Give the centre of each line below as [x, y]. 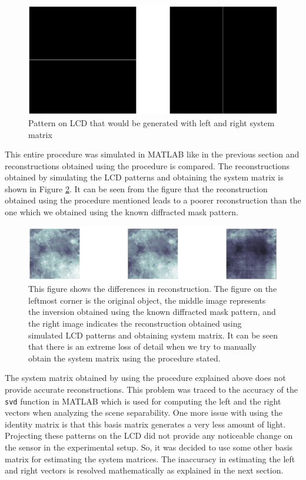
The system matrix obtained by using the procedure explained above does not [145, 378]
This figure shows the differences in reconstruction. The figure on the [153, 289]
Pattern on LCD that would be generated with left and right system [152, 122]
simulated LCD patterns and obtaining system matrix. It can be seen [153, 335]
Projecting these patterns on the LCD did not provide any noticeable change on [149, 435]
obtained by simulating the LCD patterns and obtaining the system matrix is [144, 177]
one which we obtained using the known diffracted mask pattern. [122, 212]
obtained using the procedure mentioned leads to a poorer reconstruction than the [153, 200]
